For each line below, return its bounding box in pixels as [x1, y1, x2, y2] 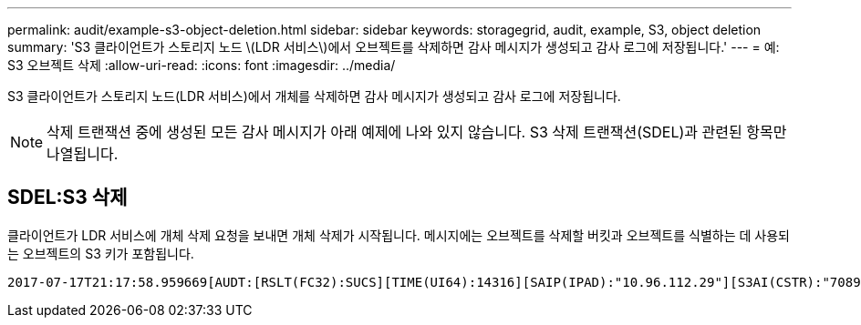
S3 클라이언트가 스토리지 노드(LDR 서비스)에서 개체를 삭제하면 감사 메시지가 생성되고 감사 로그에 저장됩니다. [7, 88, 621, 104]
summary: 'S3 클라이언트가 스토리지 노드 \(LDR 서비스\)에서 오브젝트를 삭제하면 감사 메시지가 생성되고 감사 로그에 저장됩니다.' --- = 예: [7, 39, 780, 55]
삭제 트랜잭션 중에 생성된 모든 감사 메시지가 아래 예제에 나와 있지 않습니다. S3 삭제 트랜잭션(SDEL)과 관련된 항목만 [47, 123, 787, 141]
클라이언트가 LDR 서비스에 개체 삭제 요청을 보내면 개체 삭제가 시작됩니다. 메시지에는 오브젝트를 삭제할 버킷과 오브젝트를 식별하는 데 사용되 [7, 227, 790, 243]
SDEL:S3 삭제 [7, 186, 128, 209]
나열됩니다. [47, 145, 119, 163]
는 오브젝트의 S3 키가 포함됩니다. [7, 245, 194, 261]
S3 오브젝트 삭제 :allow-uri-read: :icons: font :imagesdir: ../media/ [7, 57, 396, 73]
